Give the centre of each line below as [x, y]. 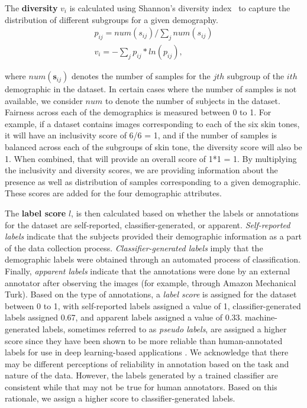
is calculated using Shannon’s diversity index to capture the [180, 8]
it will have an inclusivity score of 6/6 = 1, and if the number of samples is [141, 135]
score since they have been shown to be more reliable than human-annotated [144, 340]
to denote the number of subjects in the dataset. [193, 100]
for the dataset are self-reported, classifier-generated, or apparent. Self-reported [148, 224]
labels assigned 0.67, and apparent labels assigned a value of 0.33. [124, 317]
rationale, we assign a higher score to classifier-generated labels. [120, 398]
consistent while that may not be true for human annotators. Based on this [141, 386]
